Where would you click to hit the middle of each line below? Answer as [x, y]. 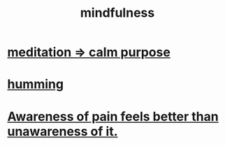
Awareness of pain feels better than [113, 116]
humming [36, 84]
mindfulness [117, 13]
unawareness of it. [63, 131]
